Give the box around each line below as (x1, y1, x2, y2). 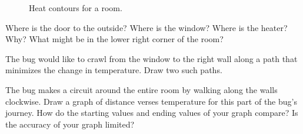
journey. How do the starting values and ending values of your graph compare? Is (5, 106, 298, 119)
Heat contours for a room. (29, 2, 122, 13)
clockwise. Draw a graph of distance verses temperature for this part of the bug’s (5, 95, 297, 107)
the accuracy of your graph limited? (5, 118, 135, 130)
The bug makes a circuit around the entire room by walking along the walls (5, 83, 278, 95)
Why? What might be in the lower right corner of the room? (5, 33, 224, 45)
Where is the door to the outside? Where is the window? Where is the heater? (5, 21, 288, 33)
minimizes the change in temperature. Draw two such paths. (5, 64, 222, 76)
